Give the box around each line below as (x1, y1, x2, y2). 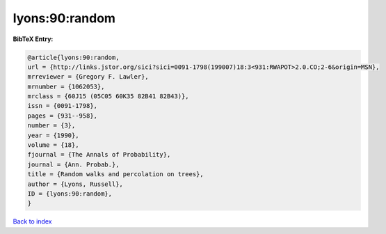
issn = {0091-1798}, (27, 102, 97, 110)
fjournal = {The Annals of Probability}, (27, 150, 171, 159)
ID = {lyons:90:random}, (27, 190, 113, 198)
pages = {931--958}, (27, 111, 97, 120)
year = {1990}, (27, 131, 79, 139)
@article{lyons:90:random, (27, 53, 120, 61)
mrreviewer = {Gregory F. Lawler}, (27, 73, 149, 81)
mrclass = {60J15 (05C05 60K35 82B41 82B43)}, (27, 93, 189, 100)
